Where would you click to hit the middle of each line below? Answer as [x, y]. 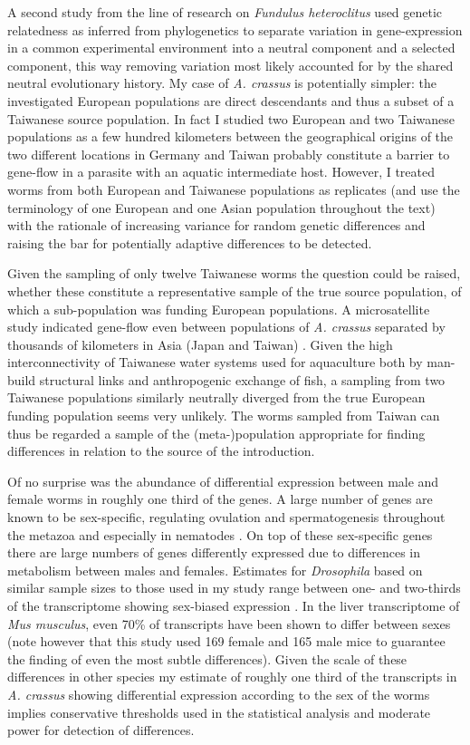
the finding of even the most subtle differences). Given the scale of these [207, 658]
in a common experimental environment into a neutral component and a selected [231, 48]
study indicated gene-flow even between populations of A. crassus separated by [226, 327]
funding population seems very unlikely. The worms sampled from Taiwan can [224, 416]
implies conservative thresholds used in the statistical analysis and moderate [219, 712]
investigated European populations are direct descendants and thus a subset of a [231, 100]
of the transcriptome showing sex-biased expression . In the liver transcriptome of [234, 605]
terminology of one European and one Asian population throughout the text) [221, 207]
